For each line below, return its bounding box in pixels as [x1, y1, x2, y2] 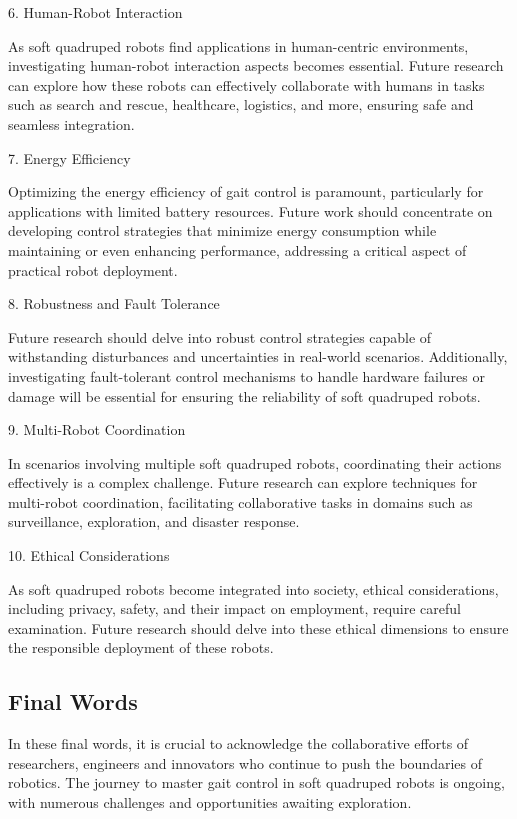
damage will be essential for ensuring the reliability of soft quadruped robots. [8, 385, 481, 406]
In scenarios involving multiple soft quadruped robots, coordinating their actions [8, 452, 502, 473]
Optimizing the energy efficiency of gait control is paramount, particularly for [8, 181, 484, 202]
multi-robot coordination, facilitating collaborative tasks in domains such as [8, 491, 473, 512]
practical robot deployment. [8, 259, 178, 280]
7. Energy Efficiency [8, 147, 131, 168]
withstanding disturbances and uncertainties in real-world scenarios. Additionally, [8, 346, 508, 367]
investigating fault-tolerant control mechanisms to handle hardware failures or [8, 365, 485, 386]
